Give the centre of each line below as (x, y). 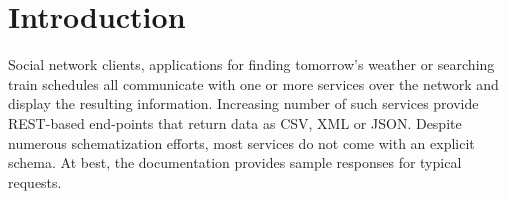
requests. (35, 181)
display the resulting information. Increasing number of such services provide (243, 103)
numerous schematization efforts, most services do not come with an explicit (241, 142)
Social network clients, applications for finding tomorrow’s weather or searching (251, 64)
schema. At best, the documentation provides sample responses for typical (235, 162)
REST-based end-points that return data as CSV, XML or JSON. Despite (235, 122)
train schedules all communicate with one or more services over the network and (253, 83)
